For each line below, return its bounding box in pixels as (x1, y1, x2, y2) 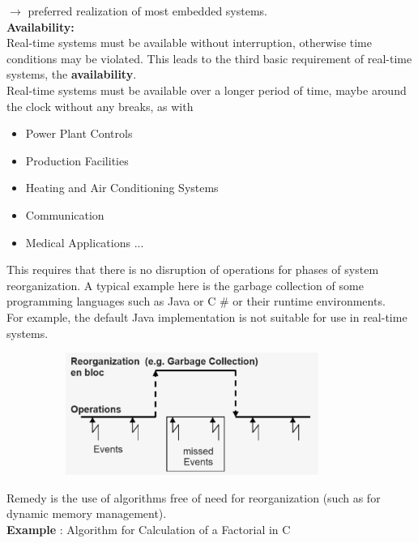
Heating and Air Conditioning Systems (25, 179, 219, 196)
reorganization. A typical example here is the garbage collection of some (6, 276, 364, 293)
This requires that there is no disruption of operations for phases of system (6, 261, 379, 278)
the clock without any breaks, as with (6, 97, 194, 114)
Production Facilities (25, 152, 129, 169)
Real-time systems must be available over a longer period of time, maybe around (6, 81, 407, 98)
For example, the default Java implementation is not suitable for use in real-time (6, 308, 407, 325)
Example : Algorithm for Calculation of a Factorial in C (6, 521, 291, 538)
